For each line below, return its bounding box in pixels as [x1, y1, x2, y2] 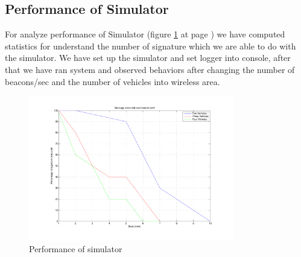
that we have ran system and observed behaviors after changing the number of [5, 63, 295, 75]
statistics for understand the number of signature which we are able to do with [5, 39, 296, 52]
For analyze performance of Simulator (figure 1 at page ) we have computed [5, 28, 285, 40]
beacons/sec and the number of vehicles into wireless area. [5, 75, 220, 87]
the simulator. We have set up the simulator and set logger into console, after [5, 51, 291, 64]
